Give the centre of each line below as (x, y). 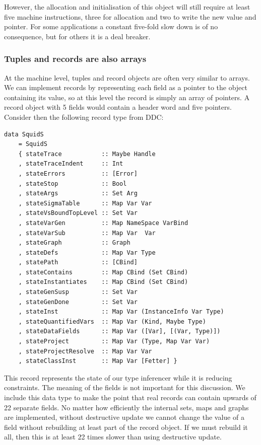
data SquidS (24, 134)
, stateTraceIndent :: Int (71, 164)
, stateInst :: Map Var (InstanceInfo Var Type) (121, 312)
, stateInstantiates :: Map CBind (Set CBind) (103, 282)
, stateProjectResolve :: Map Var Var (85, 351)
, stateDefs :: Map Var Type (87, 252)
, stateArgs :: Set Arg (78, 194)
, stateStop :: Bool (73, 183)
